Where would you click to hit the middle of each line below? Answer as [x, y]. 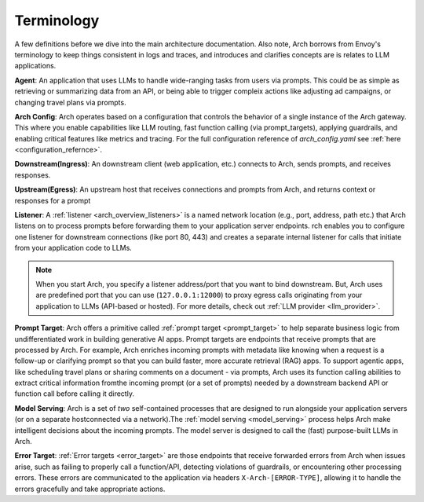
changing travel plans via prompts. [70, 102]
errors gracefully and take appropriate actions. [90, 489]
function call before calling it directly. [75, 394]
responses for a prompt [53, 200]
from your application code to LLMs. [73, 248]
